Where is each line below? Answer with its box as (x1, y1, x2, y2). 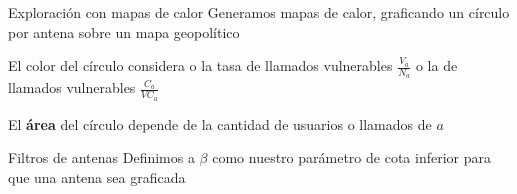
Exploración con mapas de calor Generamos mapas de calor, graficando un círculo (8, 2, 510, 22)
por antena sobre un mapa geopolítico (8, 21, 240, 42)
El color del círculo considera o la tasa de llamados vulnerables (8, 55, 393, 76)
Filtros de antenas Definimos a (8, 147, 195, 168)
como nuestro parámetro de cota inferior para (212, 147, 491, 168)
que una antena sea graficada (8, 166, 186, 187)
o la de (415, 55, 458, 76)
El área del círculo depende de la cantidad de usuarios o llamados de (8, 113, 432, 134)
